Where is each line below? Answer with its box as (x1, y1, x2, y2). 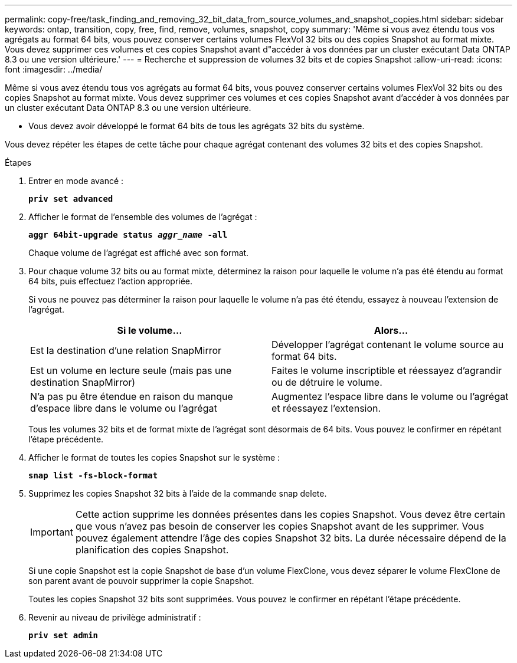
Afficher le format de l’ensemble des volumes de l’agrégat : (28, 212, 257, 222)
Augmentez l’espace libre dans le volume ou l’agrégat (271, 390, 509, 402)
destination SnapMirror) (30, 376, 136, 388)
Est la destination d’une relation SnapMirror (30, 344, 222, 356)
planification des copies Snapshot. (75, 544, 229, 556)
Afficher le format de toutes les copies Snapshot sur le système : (28, 452, 280, 462)
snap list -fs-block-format (28, 471, 158, 480)
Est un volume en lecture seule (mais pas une (30, 365, 232, 376)
